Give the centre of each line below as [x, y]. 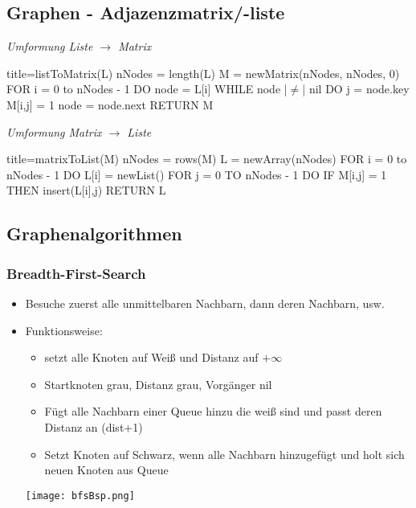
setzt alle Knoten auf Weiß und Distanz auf [151, 357]
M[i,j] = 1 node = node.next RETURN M [110, 104]
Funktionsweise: [64, 330]
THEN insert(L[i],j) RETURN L [86, 190]
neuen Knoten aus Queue [106, 470]
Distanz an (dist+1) [94, 426]
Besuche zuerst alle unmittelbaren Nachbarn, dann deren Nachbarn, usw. [205, 303]
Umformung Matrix [54, 131]
